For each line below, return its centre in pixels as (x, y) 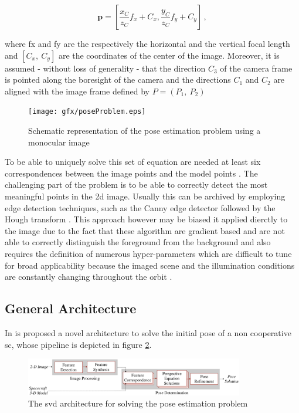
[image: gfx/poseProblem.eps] (87, 112)
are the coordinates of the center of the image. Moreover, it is (169, 55)
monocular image (59, 142)
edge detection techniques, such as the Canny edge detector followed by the (140, 207)
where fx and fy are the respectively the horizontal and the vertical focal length (147, 43)
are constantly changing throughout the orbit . (89, 277)
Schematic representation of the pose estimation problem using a (145, 131)
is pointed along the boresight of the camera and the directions (118, 79)
